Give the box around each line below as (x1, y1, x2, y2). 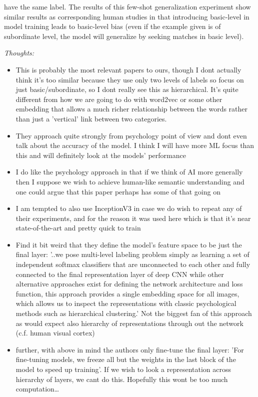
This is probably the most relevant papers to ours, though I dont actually (15, 64, 241, 74)
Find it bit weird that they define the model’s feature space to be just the (15, 239, 242, 249)
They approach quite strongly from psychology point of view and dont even (15, 130, 247, 140)
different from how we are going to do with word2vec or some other (15, 93, 222, 104)
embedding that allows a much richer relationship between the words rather (15, 103, 248, 114)
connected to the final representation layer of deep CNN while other (15, 268, 224, 279)
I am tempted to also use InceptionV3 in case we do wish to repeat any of (15, 203, 242, 213)
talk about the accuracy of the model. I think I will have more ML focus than (15, 140, 254, 150)
